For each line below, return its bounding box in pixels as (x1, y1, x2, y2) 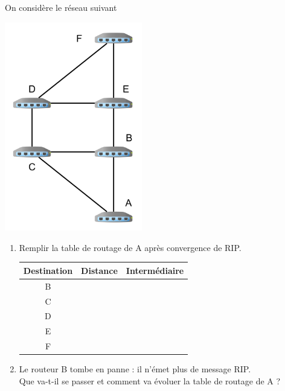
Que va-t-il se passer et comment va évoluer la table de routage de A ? (19, 374, 281, 387)
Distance (81, 264, 118, 276)
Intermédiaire (126, 264, 184, 276)
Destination (23, 264, 73, 276)
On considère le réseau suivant (5, 1, 117, 13)
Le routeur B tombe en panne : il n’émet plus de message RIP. (19, 363, 251, 375)
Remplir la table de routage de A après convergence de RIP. (19, 241, 242, 253)
